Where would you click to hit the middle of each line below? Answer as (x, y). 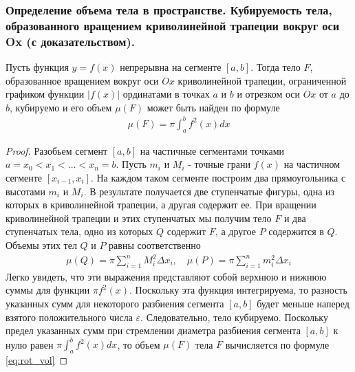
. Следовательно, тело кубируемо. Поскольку (234, 317)
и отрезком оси (268, 94)
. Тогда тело (276, 67)
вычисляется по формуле (277, 344)
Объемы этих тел (41, 244)
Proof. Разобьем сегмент (57, 150)
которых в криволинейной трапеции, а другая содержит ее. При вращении (161, 205)
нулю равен (30, 344)
